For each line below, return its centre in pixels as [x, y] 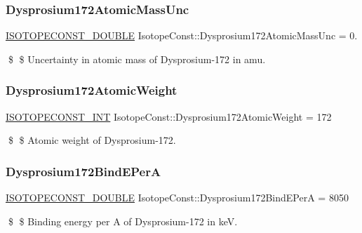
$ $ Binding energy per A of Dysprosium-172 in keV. [123, 221]
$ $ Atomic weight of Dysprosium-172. [92, 140]
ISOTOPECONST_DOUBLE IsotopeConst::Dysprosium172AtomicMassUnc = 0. [182, 35]
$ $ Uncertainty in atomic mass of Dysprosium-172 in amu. [137, 59]
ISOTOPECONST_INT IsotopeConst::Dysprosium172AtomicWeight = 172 [169, 116]
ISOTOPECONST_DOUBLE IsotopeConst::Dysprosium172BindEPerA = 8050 [177, 198]
